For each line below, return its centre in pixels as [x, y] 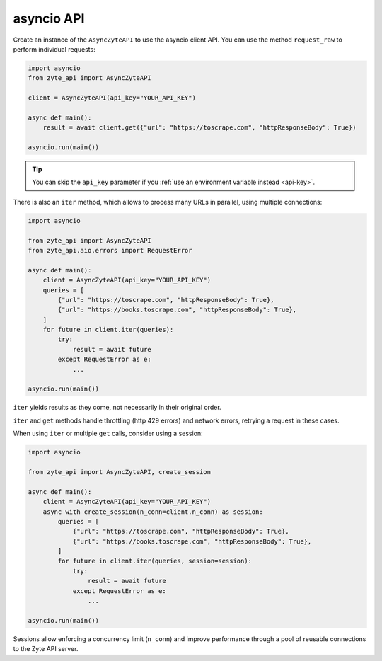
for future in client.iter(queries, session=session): [155, 561]
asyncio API [49, 18]
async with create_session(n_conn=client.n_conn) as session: [153, 512]
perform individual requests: [54, 49]
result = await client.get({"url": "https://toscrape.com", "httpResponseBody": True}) [199, 128]
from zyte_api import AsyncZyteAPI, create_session [120, 472]
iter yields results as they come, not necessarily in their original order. [117, 408]
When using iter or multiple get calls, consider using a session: [108, 433]
